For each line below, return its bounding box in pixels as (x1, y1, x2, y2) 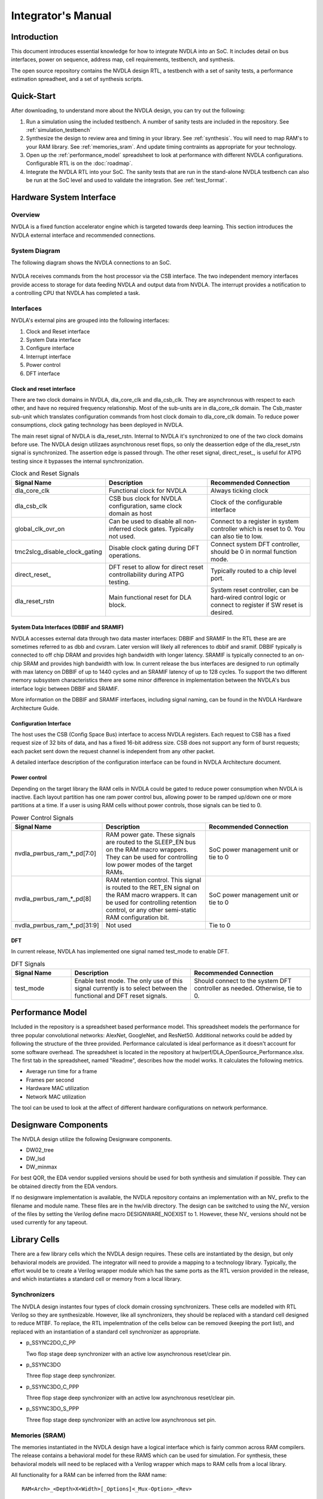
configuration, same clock (108, 501, 182, 510)
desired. (210, 608, 234, 616)
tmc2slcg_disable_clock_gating (14, 547, 102, 556)
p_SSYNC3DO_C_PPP (26, 1383, 80, 1390)
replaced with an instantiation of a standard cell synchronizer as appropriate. (11, 1328, 200, 1335)
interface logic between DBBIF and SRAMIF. (11, 685, 120, 692)
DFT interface (26, 369, 60, 377)
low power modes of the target (105, 860, 193, 869)
